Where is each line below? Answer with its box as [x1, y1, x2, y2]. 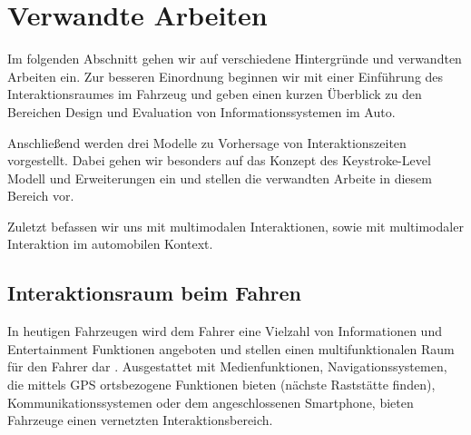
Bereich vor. [7, 186, 74, 205]
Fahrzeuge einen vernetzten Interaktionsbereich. [7, 410, 273, 430]
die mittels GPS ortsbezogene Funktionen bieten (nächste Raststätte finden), [7, 375, 436, 394]
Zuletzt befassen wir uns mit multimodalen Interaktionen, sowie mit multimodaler [7, 216, 464, 235]
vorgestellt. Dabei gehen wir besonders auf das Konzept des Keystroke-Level [7, 151, 431, 170]
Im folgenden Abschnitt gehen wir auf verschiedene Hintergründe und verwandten [7, 49, 462, 68]
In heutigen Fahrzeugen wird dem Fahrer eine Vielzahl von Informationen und [7, 321, 442, 341]
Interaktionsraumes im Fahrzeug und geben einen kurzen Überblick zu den [7, 84, 422, 104]
